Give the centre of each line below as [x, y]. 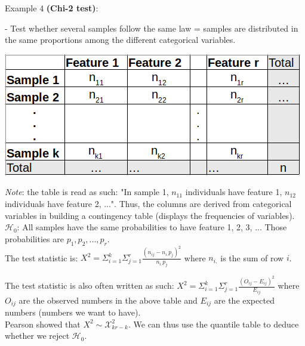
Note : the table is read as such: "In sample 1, [87, 192]
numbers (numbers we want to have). [73, 312]
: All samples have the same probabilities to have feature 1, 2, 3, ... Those [152, 227]
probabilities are [34, 238]
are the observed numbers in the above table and [108, 300]
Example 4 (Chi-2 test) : [52, 8]
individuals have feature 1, [234, 192]
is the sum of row [252, 257]
